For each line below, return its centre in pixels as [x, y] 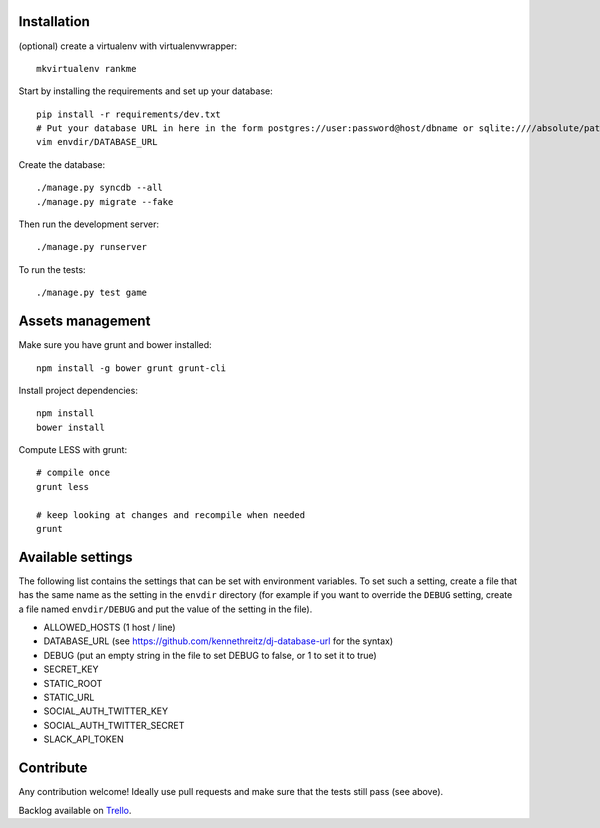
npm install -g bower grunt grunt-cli [131, 368]
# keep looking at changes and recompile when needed [170, 514]
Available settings [76, 556]
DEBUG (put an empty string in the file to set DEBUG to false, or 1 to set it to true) [210, 655]
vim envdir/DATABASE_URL [97, 142]
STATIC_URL [69, 697]
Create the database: [62, 164]
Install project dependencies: [78, 390]
